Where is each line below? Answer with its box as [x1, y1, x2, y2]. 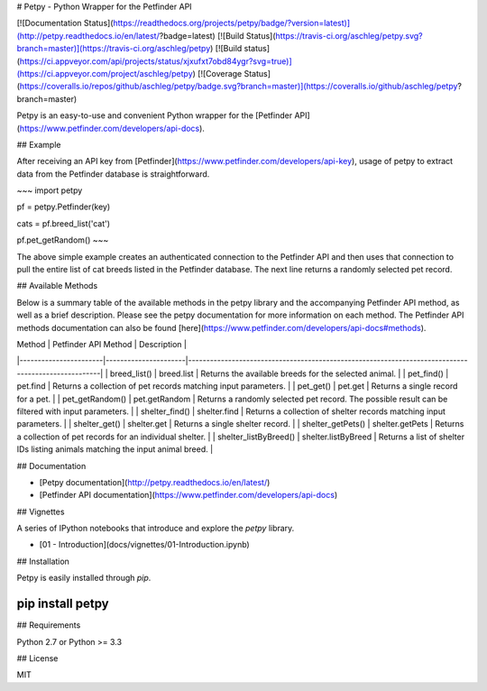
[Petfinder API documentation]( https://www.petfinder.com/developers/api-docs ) [39, 490, 338, 501]
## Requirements [16, 620, 81, 631]
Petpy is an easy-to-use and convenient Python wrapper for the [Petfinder [16, 110, 293, 121]
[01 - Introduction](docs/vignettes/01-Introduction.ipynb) [39, 539, 250, 550]
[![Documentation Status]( [16, 18, 114, 29]
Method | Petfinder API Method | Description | [16, 338, 187, 349]
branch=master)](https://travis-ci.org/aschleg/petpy [16, 43, 211, 54]
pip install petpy [16, 596, 109, 612]
